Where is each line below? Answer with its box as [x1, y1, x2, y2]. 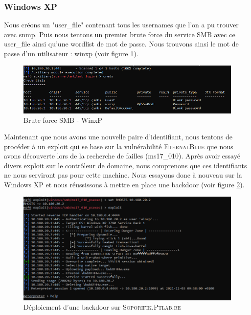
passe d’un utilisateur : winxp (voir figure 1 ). [4, 48, 138, 58]
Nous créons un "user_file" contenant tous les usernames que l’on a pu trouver [4, 20, 239, 30]
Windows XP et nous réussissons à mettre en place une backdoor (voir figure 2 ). [4, 179, 245, 189]
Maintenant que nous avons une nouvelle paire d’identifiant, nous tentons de [4, 132, 233, 142]
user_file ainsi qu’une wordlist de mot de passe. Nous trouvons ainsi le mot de [4, 39, 239, 49]
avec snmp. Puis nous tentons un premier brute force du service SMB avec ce [4, 29, 235, 39]
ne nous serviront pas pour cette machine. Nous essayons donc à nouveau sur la [4, 170, 242, 180]
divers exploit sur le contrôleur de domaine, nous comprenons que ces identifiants [4, 160, 247, 170]
